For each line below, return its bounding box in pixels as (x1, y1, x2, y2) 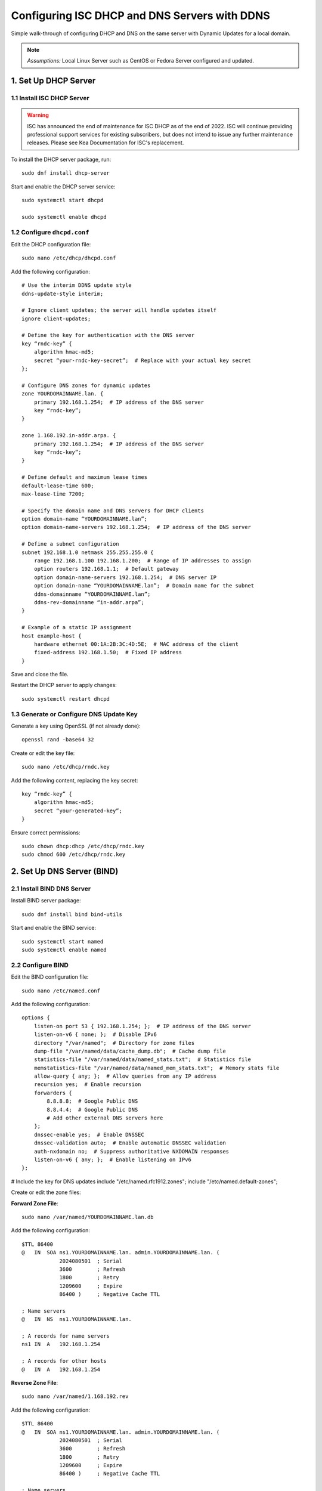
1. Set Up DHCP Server (11, 76, 96, 86)
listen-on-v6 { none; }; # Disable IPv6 (33, 1031, 157, 1038)
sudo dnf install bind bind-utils (21, 911, 122, 918)
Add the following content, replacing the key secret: (11, 777, 138, 784)
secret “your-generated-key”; (33, 807, 122, 814)
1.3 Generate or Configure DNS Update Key (11, 710, 138, 718)
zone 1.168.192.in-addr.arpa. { (21, 432, 116, 439)
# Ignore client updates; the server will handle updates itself (21, 307, 217, 314)
